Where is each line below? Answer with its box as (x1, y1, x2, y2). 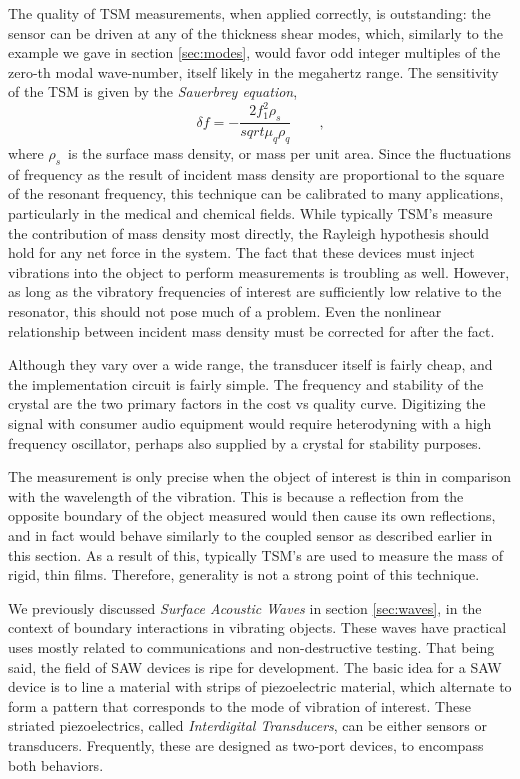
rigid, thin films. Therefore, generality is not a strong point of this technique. (8, 564, 480, 585)
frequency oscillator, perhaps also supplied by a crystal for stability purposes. (8, 432, 482, 453)
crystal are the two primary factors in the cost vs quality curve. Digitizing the (8, 393, 486, 414)
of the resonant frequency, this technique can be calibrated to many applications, (8, 183, 504, 204)
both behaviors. (8, 754, 104, 775)
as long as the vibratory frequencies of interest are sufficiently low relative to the (8, 281, 502, 302)
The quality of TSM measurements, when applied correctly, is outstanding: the (8, 3, 491, 23)
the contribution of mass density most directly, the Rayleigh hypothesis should (8, 222, 490, 243)
